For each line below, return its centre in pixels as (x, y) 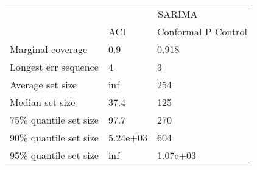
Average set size (43, 84)
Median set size (43, 102)
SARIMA (178, 14)
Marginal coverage (49, 49)
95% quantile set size (54, 155)
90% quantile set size (54, 137)
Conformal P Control (202, 31)
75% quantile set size (54, 120)
